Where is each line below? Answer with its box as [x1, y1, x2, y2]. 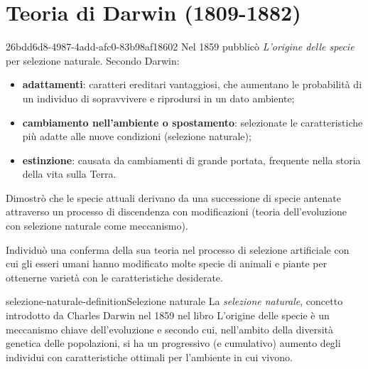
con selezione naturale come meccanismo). [6, 218, 188, 233]
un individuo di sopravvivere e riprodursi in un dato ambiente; [22, 90, 295, 105]
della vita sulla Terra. [22, 166, 117, 181]
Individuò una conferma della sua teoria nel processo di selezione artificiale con [6, 242, 350, 257]
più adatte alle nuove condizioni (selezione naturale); [22, 129, 251, 144]
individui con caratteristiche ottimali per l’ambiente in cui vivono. [6, 349, 293, 364]
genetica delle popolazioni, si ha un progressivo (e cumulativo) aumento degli [6, 336, 341, 351]
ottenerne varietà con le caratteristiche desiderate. [6, 269, 223, 284]
